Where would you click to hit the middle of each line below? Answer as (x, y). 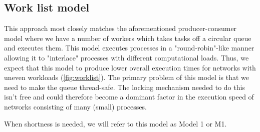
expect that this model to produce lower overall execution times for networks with (130, 67)
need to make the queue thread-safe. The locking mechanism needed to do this (124, 87)
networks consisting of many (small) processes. (75, 106)
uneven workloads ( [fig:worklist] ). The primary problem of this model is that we (126, 77)
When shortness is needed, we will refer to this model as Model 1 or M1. (115, 123)
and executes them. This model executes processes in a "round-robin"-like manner (129, 48)
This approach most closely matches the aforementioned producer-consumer (120, 28)
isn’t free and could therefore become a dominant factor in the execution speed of (129, 97)
